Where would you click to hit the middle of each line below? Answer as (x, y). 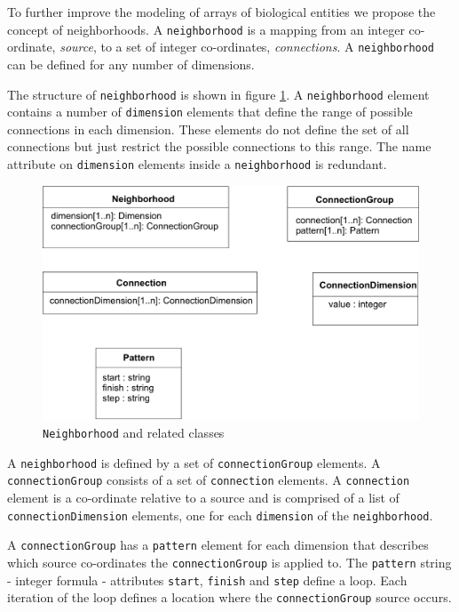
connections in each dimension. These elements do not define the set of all (208, 129)
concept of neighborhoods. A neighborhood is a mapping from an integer (206, 29)
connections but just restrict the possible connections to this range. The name (219, 146)
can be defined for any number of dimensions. (131, 64)
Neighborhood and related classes (134, 432)
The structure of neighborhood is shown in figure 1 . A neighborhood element (218, 94)
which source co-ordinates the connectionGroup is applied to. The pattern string (229, 562)
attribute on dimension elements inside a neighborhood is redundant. (197, 164)
